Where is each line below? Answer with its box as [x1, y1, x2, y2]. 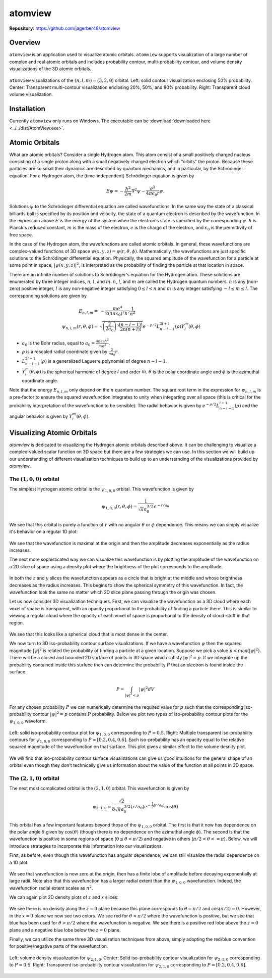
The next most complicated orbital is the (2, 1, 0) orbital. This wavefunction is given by [9, 786, 189, 792]
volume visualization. [9, 91, 53, 97]
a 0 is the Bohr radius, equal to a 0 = [22, 340, 95, 347]
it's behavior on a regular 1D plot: [9, 528, 78, 535]
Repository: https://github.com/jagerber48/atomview [9, 25, 120, 31]
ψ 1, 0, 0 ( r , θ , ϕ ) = [101, 504, 138, 511]
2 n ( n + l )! [120, 326, 142, 332]
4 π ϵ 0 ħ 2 [96, 338, 109, 345]
